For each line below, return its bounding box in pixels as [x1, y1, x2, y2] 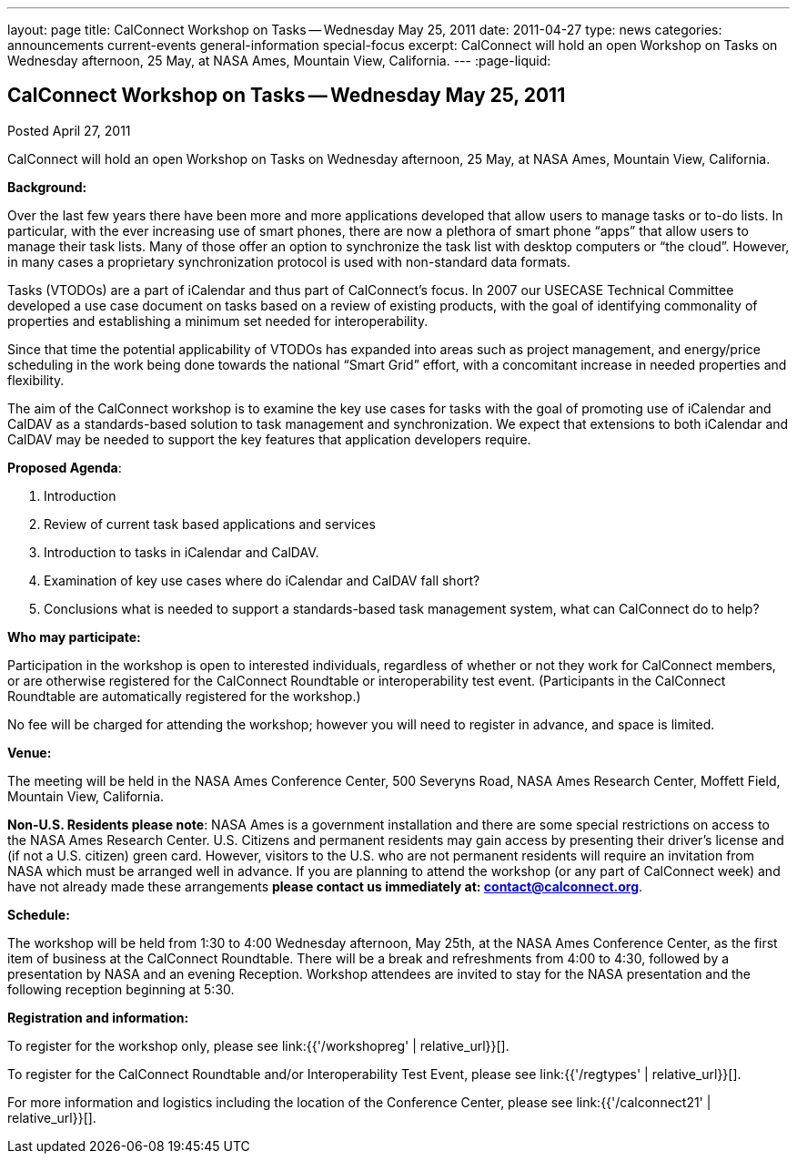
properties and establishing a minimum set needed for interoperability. [7, 312, 429, 329]
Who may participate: [7, 628, 141, 645]
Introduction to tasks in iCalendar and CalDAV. [44, 544, 319, 560]
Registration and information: [7, 1009, 189, 1025]
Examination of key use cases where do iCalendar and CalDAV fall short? [44, 572, 480, 588]
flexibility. [7, 372, 65, 388]
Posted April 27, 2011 [7, 122, 131, 138]
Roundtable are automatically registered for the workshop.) [7, 687, 361, 704]
